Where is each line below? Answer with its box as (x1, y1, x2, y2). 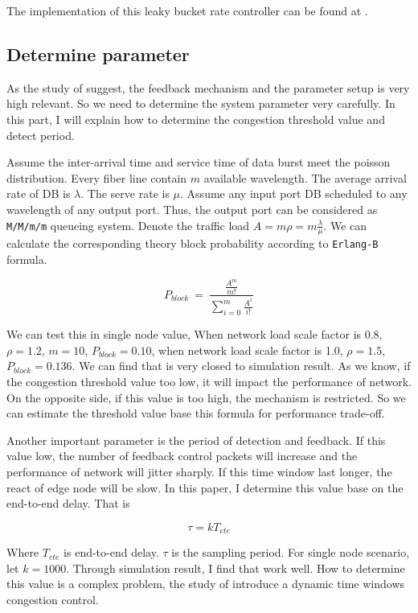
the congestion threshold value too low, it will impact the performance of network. (6, 373, 412, 390)
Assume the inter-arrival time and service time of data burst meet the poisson (6, 154, 391, 171)
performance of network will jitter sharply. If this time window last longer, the (6, 463, 392, 480)
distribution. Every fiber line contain (6, 169, 187, 186)
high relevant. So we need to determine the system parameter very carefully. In (6, 95, 395, 112)
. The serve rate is (80, 185, 170, 202)
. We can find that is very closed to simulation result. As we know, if (72, 357, 411, 374)
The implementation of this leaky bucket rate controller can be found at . (6, 2, 368, 19)
